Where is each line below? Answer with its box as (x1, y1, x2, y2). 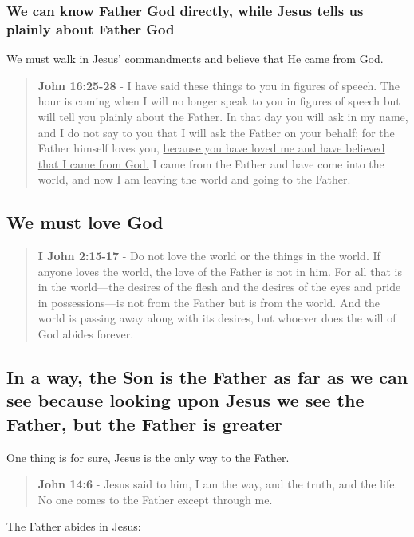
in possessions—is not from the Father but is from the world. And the (37, 294, 380, 310)
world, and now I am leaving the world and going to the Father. (37, 171, 351, 188)
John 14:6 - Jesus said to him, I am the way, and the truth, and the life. (37, 476, 398, 492)
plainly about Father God (6, 18, 175, 38)
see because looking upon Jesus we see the (6, 388, 365, 413)
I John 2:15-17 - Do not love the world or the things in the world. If (37, 247, 380, 264)
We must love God (6, 210, 164, 235)
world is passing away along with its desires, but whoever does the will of (37, 310, 396, 326)
